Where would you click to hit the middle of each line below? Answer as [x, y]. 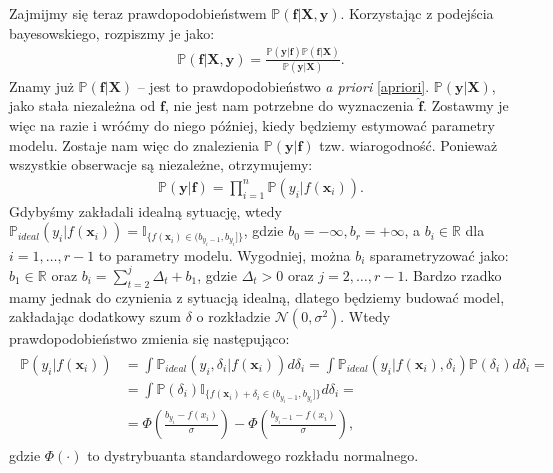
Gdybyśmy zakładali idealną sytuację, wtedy [145, 210]
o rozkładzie [233, 316]
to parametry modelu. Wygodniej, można [224, 254]
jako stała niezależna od [82, 105]
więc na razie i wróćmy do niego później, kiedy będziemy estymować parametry [252, 125]
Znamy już [41, 85]
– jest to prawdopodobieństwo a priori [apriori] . [283, 85]
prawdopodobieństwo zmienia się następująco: [149, 338]
